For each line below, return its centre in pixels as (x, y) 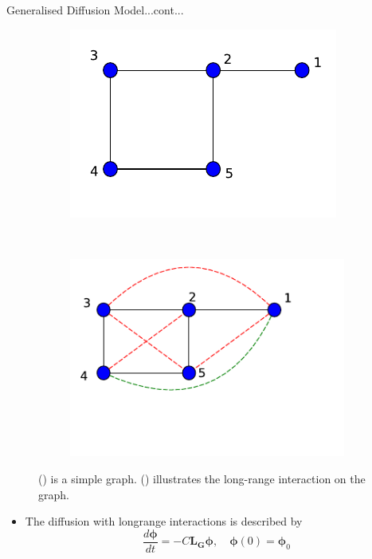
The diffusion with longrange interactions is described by (164, 521)
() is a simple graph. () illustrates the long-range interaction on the (202, 478)
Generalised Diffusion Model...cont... (95, 10)
